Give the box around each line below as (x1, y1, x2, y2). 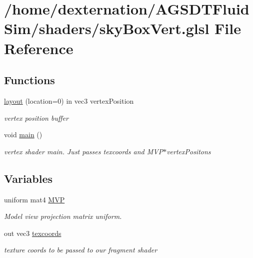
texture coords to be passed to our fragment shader (4, 244, 157, 255)
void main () (4, 129, 42, 140)
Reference (4, 38, 73, 58)
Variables (4, 170, 53, 186)
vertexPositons (166, 146, 211, 156)
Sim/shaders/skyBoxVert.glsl (4, 18, 209, 39)
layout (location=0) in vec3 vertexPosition (4, 95, 134, 106)
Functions (4, 72, 55, 88)
